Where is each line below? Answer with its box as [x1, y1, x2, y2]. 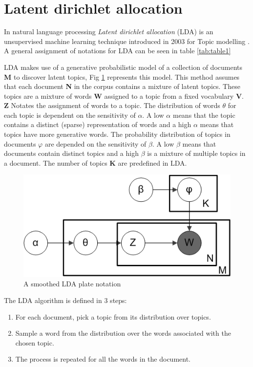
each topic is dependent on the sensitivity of [4, 109, 136, 120]
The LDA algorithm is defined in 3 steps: [4, 295, 127, 305]
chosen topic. [15, 337, 54, 347]
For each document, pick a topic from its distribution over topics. [15, 311, 211, 322]
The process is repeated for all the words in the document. [15, 354, 191, 364]
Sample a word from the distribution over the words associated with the [15, 328, 231, 338]
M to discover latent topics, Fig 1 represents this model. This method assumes [4, 71, 240, 82]
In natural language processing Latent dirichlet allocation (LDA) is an [4, 26, 213, 37]
